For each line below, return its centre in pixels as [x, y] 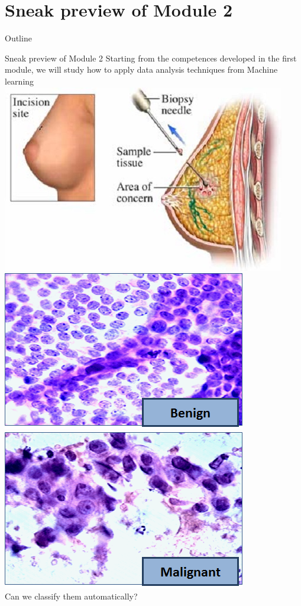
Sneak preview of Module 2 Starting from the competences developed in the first [151, 58]
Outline [18, 38]
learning [20, 81]
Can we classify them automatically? [71, 596]
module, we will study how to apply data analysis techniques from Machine [141, 69]
